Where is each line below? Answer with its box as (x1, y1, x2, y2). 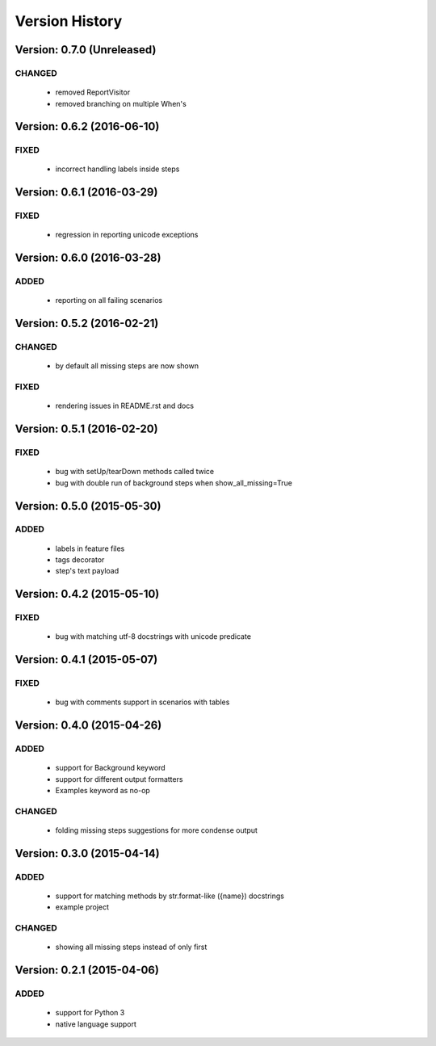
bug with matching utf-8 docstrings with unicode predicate (55, 632, 252, 641)
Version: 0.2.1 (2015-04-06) (15, 964, 159, 977)
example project (55, 902, 109, 912)
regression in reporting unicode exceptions (55, 230, 199, 240)
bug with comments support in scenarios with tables (55, 697, 230, 707)
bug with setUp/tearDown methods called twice (55, 467, 215, 477)
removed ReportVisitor (55, 87, 131, 97)
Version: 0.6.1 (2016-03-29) (15, 186, 158, 200)
